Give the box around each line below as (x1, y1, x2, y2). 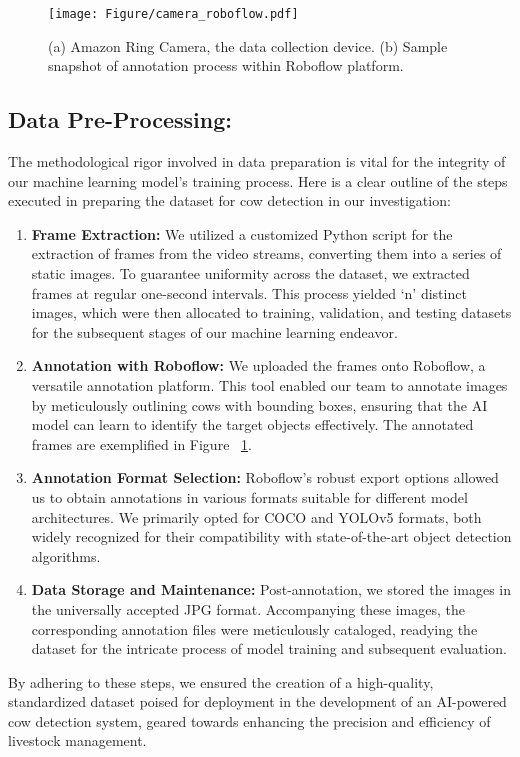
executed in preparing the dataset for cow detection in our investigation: (8, 190, 451, 211)
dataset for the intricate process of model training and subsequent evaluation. (31, 638, 507, 659)
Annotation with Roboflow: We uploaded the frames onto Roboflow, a (31, 355, 486, 376)
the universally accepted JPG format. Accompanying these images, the (31, 598, 466, 619)
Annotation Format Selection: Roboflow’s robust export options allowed (31, 467, 499, 488)
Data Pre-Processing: (8, 104, 232, 135)
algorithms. (31, 545, 101, 566)
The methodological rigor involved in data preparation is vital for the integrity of (8, 151, 506, 172)
